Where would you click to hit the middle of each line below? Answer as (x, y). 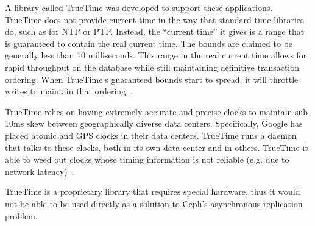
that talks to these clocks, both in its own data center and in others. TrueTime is (157, 147)
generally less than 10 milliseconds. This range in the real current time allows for (156, 55)
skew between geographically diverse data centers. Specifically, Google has (165, 123)
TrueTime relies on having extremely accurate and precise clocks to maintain (149, 111)
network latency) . (40, 171)
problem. (21, 215)
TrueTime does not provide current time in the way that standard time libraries (154, 19)
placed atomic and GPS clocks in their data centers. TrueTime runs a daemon (151, 135)
